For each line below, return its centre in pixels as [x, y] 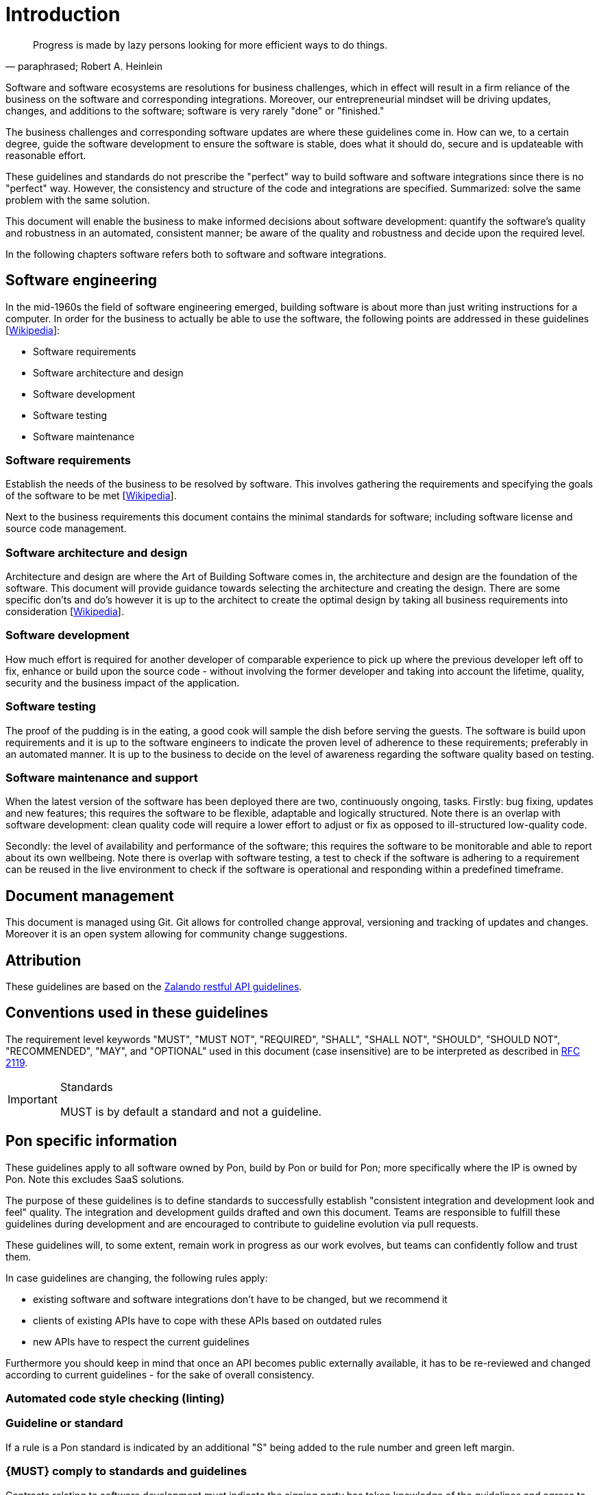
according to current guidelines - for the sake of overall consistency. [160, 1374]
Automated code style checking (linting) [115, 1399]
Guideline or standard [64, 1423]
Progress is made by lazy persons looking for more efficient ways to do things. [210, 45]
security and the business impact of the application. [123, 682]
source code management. [66, 529]
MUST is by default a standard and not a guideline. [191, 1111]
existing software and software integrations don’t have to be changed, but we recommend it [240, 1299]
